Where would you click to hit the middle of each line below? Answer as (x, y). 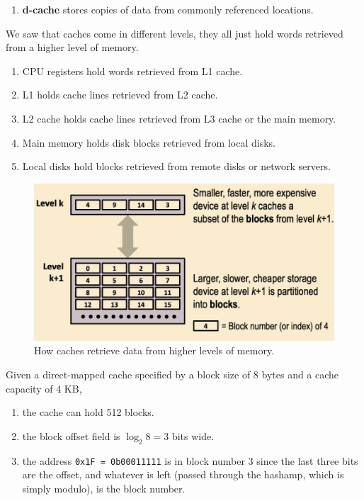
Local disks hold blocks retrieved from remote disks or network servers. (176, 166)
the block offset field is (71, 435)
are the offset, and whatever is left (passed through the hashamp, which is (183, 474)
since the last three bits (307, 460)
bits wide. (193, 435)
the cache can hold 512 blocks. (88, 412)
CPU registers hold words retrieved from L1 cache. (132, 71)
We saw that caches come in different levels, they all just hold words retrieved (175, 33)
